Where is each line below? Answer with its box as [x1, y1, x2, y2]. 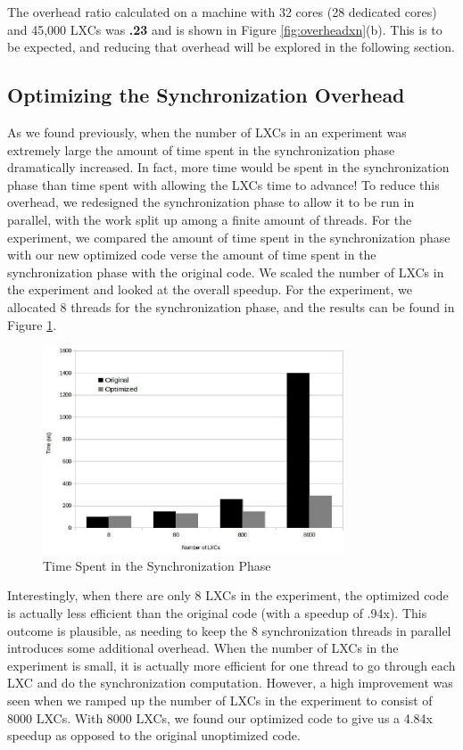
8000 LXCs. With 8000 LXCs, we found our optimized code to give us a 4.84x [7, 708, 434, 727]
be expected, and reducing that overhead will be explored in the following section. [7, 37, 455, 56]
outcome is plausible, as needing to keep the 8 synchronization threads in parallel [7, 621, 451, 639]
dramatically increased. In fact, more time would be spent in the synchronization [7, 158, 450, 177]
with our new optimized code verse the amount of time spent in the [7, 245, 376, 264]
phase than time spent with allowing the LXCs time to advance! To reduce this [7, 175, 440, 194]
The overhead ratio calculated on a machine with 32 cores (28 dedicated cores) [7, 3, 437, 21]
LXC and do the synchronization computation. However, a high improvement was [7, 673, 453, 692]
